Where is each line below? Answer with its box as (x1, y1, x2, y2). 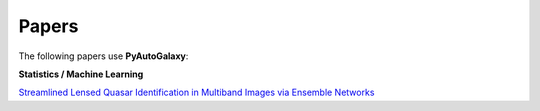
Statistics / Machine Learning (18, 68, 144, 80)
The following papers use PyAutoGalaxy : (18, 50, 189, 62)
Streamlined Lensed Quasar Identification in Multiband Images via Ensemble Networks (18, 86, 375, 99)
